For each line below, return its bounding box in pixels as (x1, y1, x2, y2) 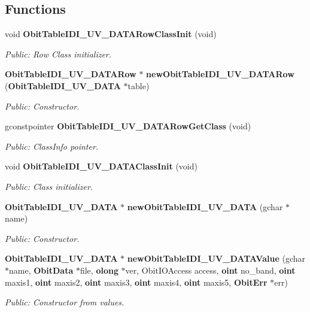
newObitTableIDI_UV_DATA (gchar (127, 200, 283, 213)
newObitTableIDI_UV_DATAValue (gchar (127, 252, 306, 265)
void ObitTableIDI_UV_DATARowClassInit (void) (5, 28, 217, 40)
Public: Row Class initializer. (5, 47, 112, 60)
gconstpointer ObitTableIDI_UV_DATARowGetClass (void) (5, 120, 251, 132)
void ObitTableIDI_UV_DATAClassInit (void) (5, 160, 197, 172)
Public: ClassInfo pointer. (5, 140, 99, 152)
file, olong (80, 263, 118, 276)
